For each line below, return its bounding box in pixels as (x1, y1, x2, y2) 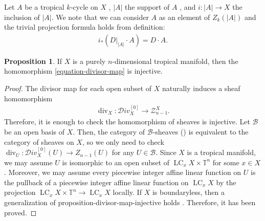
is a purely (72, 55, 106, 66)
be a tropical (25, 2, 64, 12)
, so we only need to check (82, 136, 164, 147)
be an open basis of (4, 126, 64, 137)
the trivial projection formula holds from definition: (4, 21, 165, 32)
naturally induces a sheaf (162, 83, 240, 93)
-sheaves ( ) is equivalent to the (152, 126, 249, 137)
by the (216, 176, 236, 187)
